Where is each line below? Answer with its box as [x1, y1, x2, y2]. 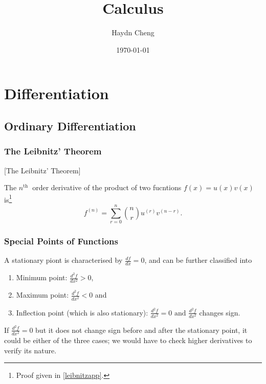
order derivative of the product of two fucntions [32, 182, 182, 193]
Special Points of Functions [4, 234, 118, 247]
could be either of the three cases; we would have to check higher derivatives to [4, 334, 252, 345]
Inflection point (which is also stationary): [16, 307, 148, 318]
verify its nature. [4, 345, 57, 355]
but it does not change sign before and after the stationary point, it [35, 324, 248, 335]
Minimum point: [16, 272, 68, 283]
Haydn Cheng [112, 27, 154, 38]
